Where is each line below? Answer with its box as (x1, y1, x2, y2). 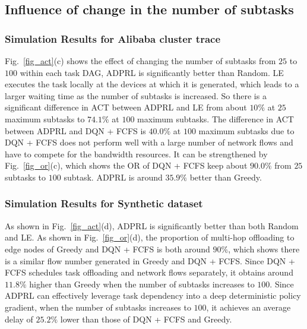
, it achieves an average (206, 300, 291, 313)
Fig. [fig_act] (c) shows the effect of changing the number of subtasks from (5, 55, 276, 67)
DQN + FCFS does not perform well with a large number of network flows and (5, 136, 293, 148)
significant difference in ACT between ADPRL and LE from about (5, 101, 247, 113)
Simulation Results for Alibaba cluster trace (5, 31, 221, 46)
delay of (5, 312, 33, 325)
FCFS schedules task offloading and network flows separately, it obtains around (5, 266, 293, 279)
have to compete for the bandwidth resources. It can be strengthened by (5, 147, 268, 160)
